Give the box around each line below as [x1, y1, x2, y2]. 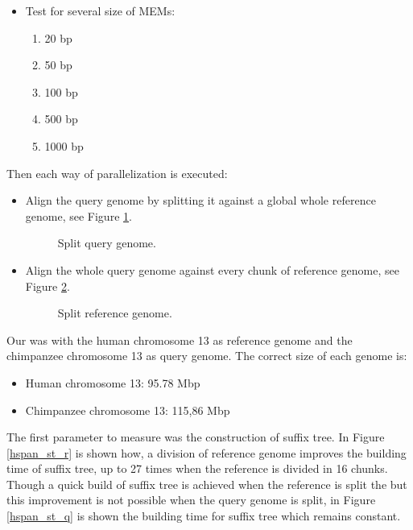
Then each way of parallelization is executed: [6, 164, 228, 181]
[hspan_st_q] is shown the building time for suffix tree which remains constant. [6, 507, 401, 524]
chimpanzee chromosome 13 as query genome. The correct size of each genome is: [6, 347, 407, 364]
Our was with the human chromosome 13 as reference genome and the [6, 331, 353, 348]
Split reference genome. [57, 304, 172, 321]
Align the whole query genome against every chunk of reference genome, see [25, 261, 399, 278]
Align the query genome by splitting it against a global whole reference [25, 192, 376, 209]
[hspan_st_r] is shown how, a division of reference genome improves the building [6, 444, 407, 461]
